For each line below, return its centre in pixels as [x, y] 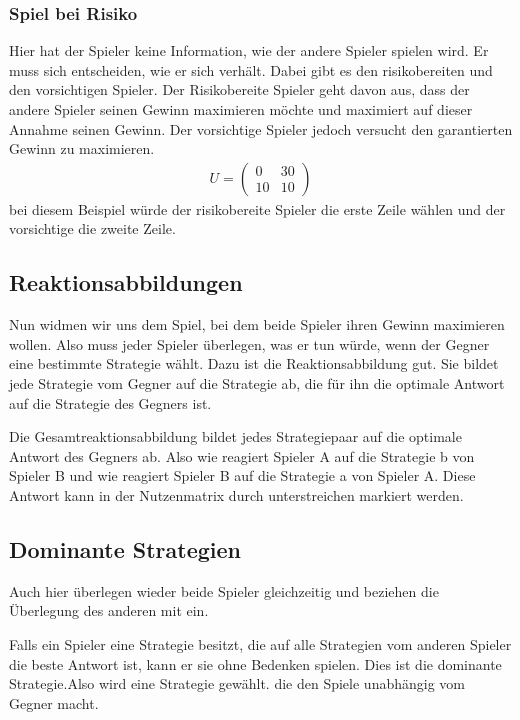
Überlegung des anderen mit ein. [109, 610]
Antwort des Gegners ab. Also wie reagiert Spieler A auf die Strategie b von [242, 455]
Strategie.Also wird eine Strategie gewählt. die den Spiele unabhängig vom [237, 683]
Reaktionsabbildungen [126, 282]
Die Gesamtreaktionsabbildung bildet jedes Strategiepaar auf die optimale [235, 436]
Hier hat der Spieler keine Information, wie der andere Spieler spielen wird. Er [249, 50]
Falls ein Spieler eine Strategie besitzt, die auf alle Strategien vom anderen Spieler [260, 643]
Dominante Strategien [125, 548]
